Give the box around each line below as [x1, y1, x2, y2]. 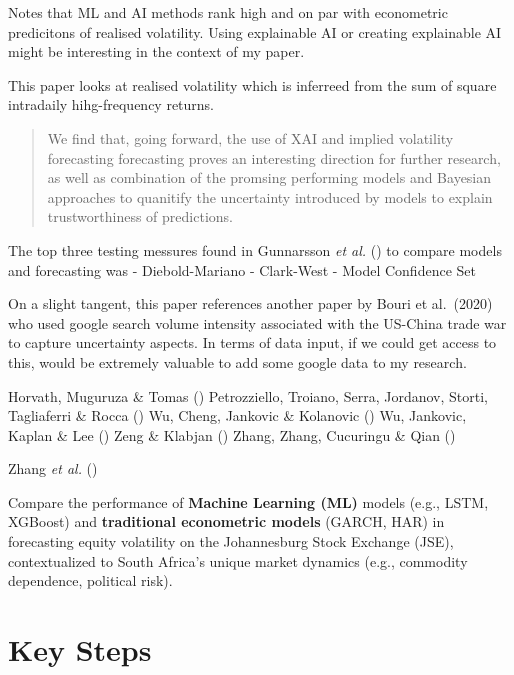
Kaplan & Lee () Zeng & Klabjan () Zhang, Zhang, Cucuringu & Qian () [8, 424, 456, 445]
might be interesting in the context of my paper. [8, 41, 305, 62]
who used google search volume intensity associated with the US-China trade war [8, 312, 507, 333]
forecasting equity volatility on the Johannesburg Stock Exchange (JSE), [8, 531, 454, 552]
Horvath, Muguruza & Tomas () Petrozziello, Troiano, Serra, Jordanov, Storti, [8, 385, 488, 406]
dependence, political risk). [8, 570, 173, 591]
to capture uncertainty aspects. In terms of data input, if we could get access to [8, 332, 497, 353]
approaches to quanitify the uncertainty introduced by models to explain [47, 186, 493, 207]
